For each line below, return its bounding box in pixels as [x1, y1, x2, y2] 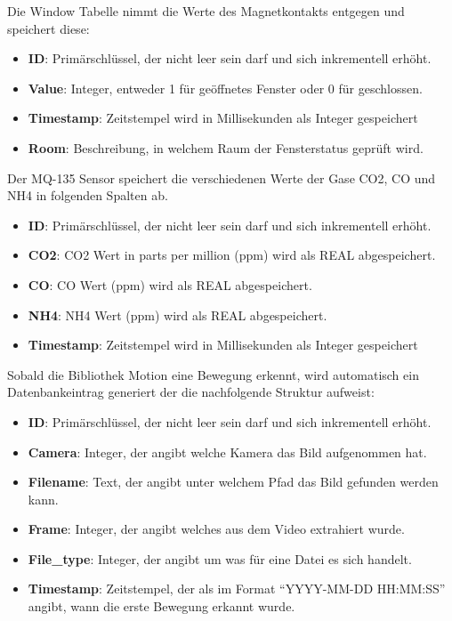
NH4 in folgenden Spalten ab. [7, 186, 168, 205]
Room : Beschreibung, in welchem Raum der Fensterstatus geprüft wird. [28, 138, 424, 157]
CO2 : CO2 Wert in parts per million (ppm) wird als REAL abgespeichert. [28, 246, 436, 264]
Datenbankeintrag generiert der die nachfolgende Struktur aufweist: [7, 383, 375, 401]
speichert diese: [7, 19, 90, 37]
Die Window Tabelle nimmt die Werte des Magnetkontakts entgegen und [7, 2, 405, 20]
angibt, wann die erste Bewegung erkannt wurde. [28, 597, 295, 616]
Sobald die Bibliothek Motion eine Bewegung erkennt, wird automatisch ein [7, 365, 419, 383]
